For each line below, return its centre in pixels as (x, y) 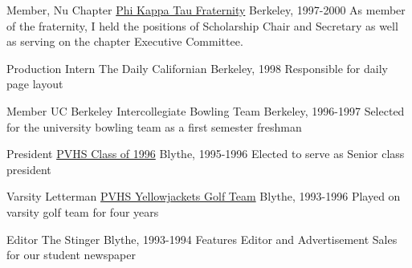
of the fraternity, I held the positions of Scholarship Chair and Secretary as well (202, 25)
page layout (35, 84)
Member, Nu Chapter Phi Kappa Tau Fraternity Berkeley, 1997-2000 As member (206, 10)
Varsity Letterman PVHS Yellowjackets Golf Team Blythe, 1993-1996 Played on (204, 196)
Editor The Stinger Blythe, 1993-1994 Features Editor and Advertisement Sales (202, 239)
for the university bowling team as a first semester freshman (154, 126)
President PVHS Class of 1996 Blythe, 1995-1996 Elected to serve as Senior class (206, 154)
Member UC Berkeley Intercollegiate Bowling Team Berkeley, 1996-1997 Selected (206, 110)
